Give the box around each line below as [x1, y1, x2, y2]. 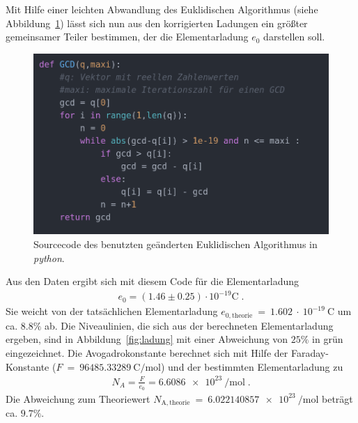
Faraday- [290, 345, 329, 360]
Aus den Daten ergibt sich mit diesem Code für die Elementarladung [6, 274, 299, 289]
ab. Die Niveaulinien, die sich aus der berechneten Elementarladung [45, 318, 334, 332]
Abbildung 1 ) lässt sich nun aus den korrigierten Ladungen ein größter [6, 15, 308, 30]
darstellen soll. [263, 29, 325, 44]
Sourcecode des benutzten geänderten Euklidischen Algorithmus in [33, 237, 318, 252]
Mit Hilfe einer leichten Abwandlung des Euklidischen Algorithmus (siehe [6, 2, 318, 16]
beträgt [322, 391, 353, 406]
